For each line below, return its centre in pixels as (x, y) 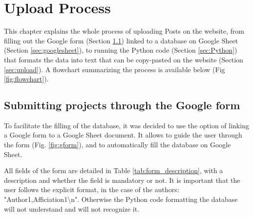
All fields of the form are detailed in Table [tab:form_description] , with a (114, 170)
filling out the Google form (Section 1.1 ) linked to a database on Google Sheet (121, 40)
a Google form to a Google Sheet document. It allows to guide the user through (123, 135)
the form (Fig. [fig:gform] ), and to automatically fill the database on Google (117, 145)
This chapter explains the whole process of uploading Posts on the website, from (124, 31)
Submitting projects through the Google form (122, 105)
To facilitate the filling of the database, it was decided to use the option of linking (126, 125)
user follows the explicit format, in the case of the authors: (92, 189)
